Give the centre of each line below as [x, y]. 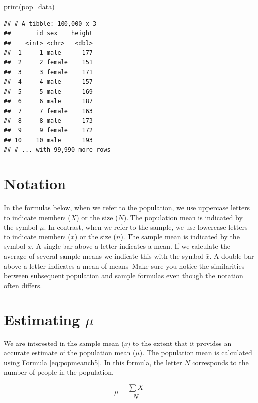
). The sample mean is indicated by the [180, 236]
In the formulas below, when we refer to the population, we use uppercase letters [127, 207]
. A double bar [232, 256]
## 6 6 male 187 [48, 101]
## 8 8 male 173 [48, 121]
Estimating [42, 319]
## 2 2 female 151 [48, 62]
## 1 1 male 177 [48, 53]
